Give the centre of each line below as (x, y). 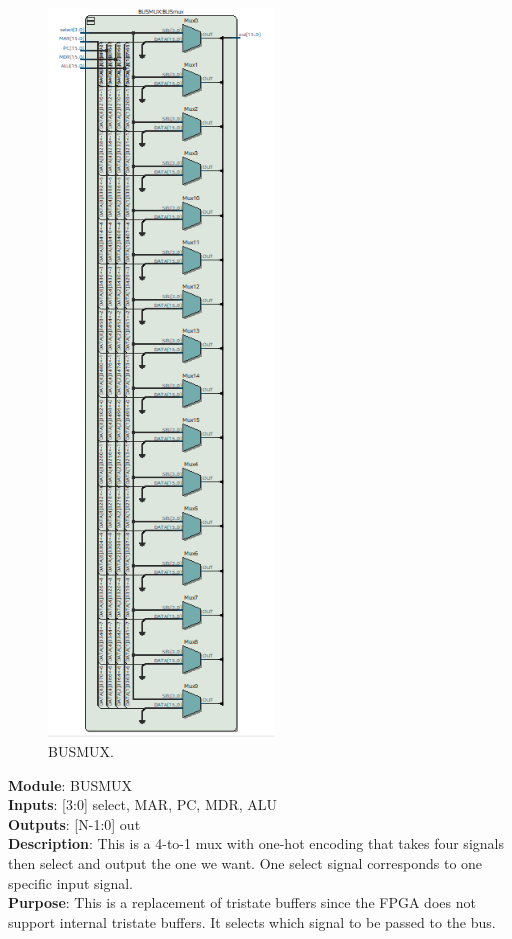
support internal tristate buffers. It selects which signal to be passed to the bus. (252, 921)
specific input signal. (71, 882)
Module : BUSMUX (70, 784)
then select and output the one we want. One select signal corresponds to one (245, 862)
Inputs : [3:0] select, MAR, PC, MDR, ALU (143, 804)
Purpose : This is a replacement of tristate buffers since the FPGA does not (242, 902)
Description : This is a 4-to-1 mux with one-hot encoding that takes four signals (256, 843)
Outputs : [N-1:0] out (74, 823)
